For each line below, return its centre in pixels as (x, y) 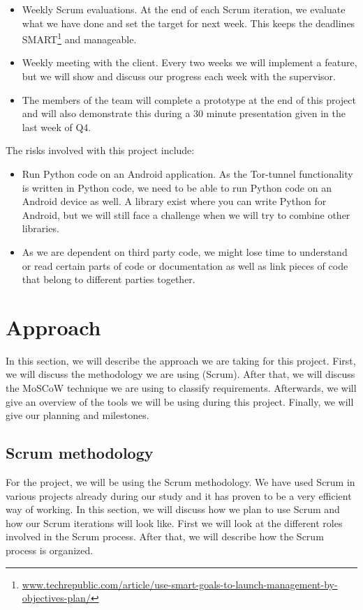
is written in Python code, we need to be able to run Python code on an (177, 187)
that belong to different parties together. (109, 279)
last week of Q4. (57, 127)
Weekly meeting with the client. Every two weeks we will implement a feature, (190, 62)
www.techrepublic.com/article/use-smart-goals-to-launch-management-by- (180, 584)
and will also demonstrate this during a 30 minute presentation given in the (184, 113)
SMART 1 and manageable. (79, 38)
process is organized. (50, 550)
